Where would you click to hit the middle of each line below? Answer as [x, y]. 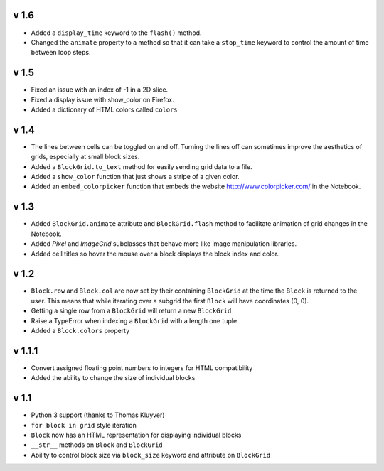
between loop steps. [61, 53]
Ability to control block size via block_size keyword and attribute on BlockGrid [151, 455]
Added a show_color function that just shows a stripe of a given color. [135, 177]
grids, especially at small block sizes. [85, 157]
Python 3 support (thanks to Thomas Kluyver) [98, 415]
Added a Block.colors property [80, 331]
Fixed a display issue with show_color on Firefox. [102, 99]
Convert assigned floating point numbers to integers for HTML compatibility [142, 368]
